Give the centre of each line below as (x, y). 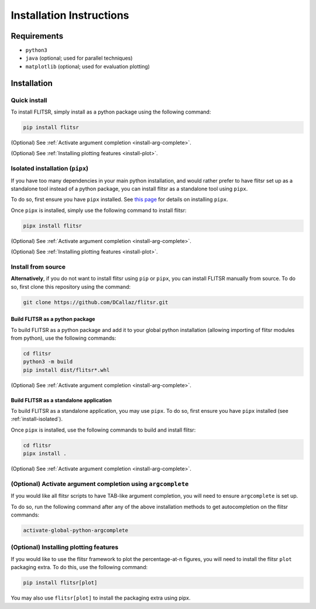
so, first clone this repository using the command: (71, 286)
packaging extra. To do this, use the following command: (79, 567)
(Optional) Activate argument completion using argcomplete (100, 484)
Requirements (37, 36)
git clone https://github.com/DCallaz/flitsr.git (96, 302)
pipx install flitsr (52, 226)
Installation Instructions (70, 15)
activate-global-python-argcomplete (76, 531)
